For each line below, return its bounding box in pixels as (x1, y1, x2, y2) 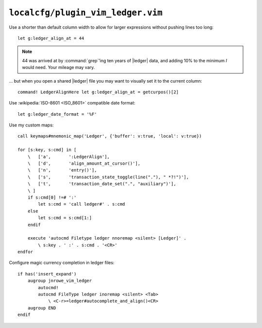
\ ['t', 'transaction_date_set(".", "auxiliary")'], (27, 181, 177, 187)
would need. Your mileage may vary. (22, 65, 95, 70)
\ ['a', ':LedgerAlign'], (27, 154, 110, 159)
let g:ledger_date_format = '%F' (17, 111, 97, 117)
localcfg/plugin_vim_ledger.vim (9, 7, 163, 18)
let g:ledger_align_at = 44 (17, 35, 84, 41)
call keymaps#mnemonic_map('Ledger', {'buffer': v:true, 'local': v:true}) (17, 134, 202, 139)
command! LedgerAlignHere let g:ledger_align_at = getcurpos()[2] (17, 89, 179, 95)
